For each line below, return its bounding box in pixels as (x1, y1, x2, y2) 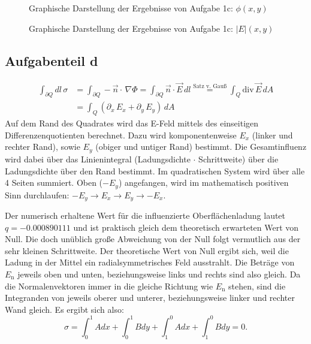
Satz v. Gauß (193, 83, 227, 89)
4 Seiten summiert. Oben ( (5, 176, 103, 189)
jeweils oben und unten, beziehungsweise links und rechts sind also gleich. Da (17, 267, 301, 280)
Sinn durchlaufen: (5, 188, 70, 201)
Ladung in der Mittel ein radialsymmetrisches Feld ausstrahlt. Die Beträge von (5, 256, 295, 268)
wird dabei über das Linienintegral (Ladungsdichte (5, 152, 191, 165)
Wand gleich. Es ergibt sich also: (5, 303, 124, 315)
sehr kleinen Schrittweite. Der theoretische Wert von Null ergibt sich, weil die (5, 244, 289, 257)
